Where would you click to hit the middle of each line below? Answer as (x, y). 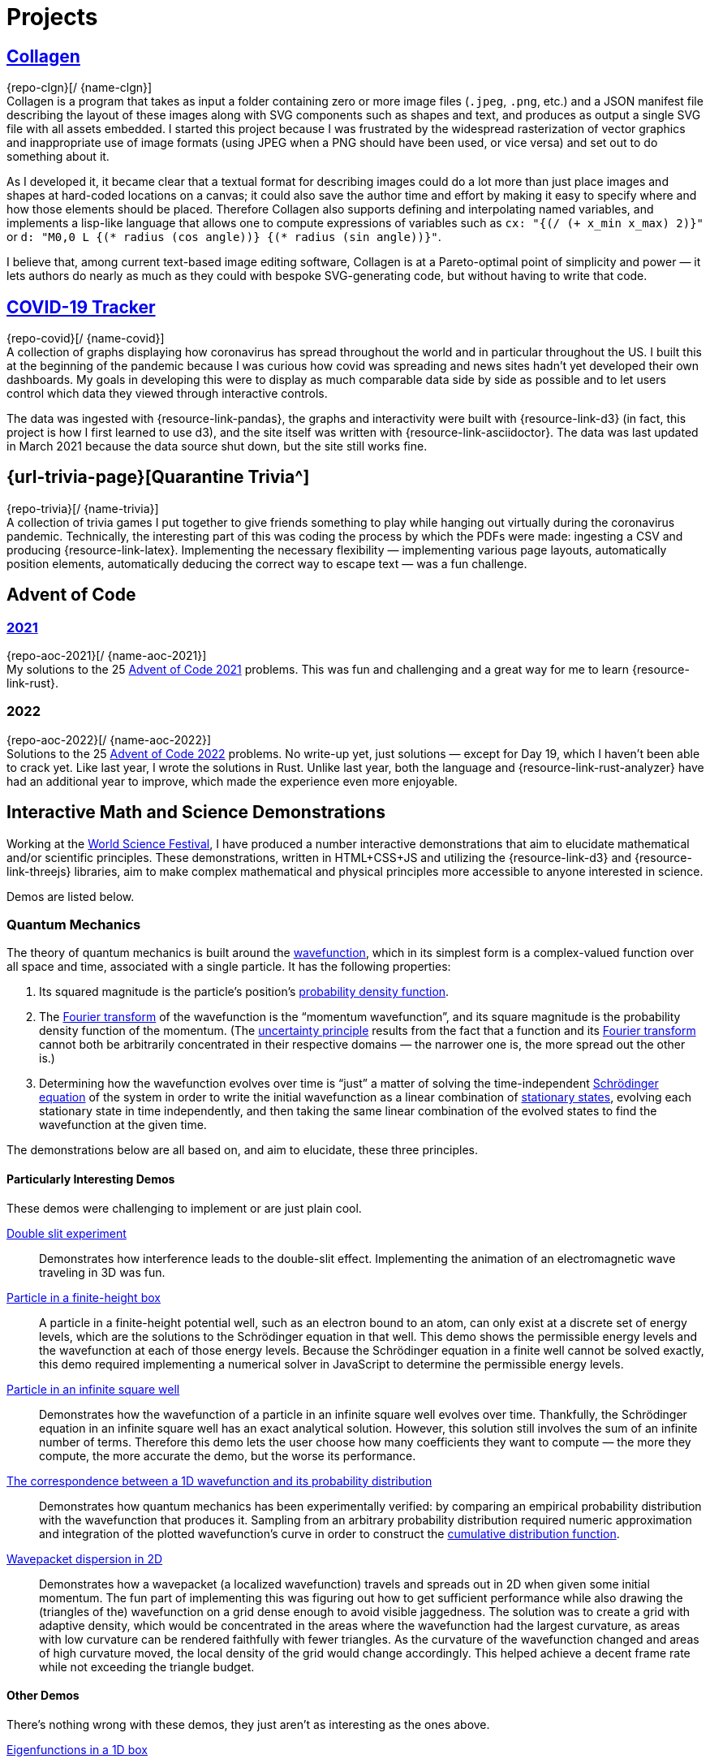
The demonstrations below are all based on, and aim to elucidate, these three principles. (242, 1150)
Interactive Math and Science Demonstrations (196, 813)
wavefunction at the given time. (123, 1125)
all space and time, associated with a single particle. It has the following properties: (229, 967)
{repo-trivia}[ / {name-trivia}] (83, 508)
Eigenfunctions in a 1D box (77, 1749)
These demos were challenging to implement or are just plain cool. (184, 1208)
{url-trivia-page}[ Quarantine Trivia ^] (158, 477)
